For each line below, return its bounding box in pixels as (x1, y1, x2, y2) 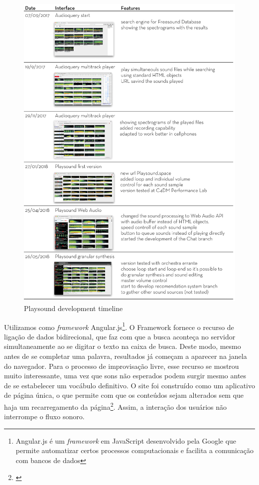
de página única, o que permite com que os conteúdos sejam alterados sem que (4, 390, 244, 400)
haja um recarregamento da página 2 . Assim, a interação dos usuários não (4, 400, 227, 412)
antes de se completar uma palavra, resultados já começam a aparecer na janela (4, 351, 247, 361)
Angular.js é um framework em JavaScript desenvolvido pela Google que (15, 435, 237, 446)
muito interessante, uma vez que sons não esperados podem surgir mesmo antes (4, 370, 247, 381)
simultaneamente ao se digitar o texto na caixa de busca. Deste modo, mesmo (4, 341, 241, 351)
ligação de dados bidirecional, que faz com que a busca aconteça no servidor (4, 331, 236, 341)
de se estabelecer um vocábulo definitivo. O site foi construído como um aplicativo (4, 380, 255, 390)
